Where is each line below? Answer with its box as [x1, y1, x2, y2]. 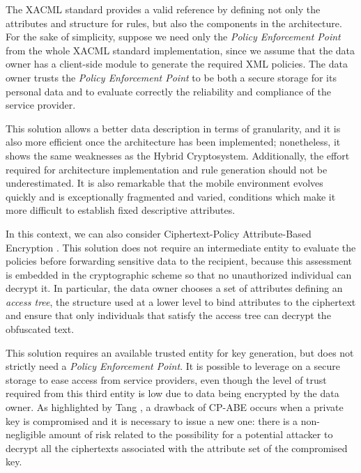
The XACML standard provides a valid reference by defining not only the [6, 2, 321, 16]
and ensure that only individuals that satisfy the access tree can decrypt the [6, 308, 331, 323]
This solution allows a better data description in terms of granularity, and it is [6, 121, 341, 135]
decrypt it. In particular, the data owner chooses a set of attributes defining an [6, 281, 343, 295]
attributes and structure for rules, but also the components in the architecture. [6, 15, 342, 30]
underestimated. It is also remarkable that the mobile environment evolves [6, 176, 323, 190]
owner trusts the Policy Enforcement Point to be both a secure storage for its [6, 70, 337, 84]
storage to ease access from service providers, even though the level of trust [6, 372, 327, 387]
